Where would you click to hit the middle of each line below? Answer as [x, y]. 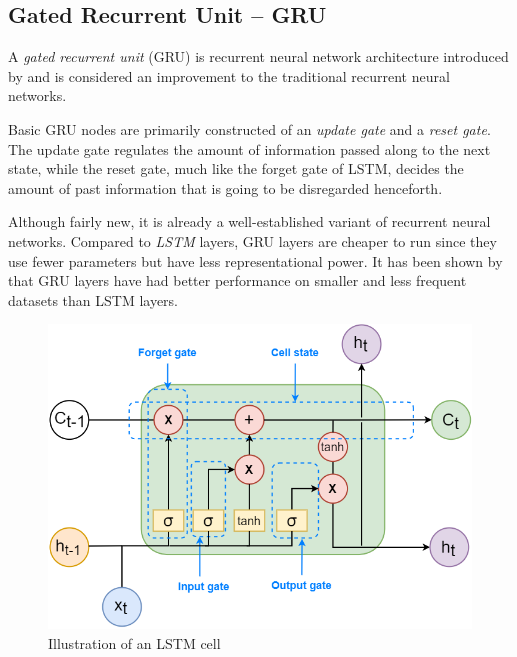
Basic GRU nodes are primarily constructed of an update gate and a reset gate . [249, 128]
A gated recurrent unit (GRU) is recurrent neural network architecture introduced [258, 56]
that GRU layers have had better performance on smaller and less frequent [237, 280]
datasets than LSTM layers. [93, 299]
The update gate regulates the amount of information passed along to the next [249, 148]
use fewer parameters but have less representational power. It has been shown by [255, 260]
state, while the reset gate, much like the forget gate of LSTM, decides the [236, 168]
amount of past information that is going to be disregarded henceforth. [225, 187]
